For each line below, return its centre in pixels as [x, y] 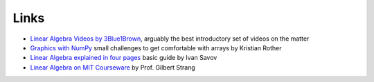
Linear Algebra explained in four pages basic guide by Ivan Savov [124, 58]
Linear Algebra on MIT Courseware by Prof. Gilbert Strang [113, 67]
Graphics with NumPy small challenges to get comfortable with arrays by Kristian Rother [156, 48]
